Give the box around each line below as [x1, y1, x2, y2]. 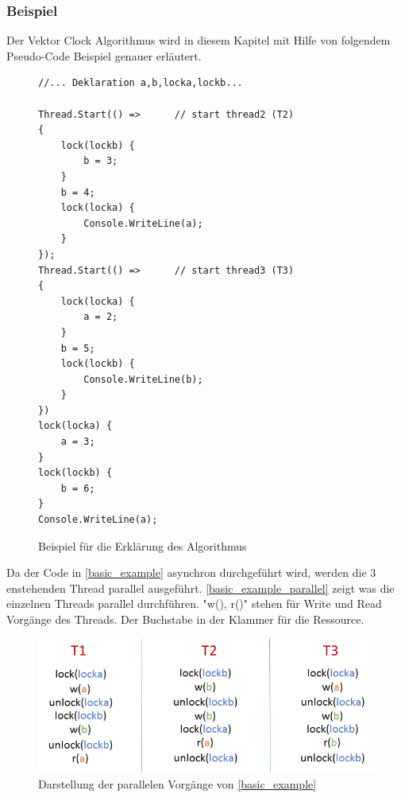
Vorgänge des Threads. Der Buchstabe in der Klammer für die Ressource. [6, 611, 364, 627]
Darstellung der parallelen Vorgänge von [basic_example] [38, 775, 317, 792]
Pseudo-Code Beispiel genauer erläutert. [6, 47, 202, 64]
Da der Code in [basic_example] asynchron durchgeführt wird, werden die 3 [6, 564, 376, 581]
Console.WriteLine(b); [83, 373, 203, 385]
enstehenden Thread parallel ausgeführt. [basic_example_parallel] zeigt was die [6, 579, 395, 596]
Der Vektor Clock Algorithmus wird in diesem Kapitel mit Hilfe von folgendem [6, 32, 391, 49]
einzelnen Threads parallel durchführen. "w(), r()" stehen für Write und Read [6, 595, 382, 612]
